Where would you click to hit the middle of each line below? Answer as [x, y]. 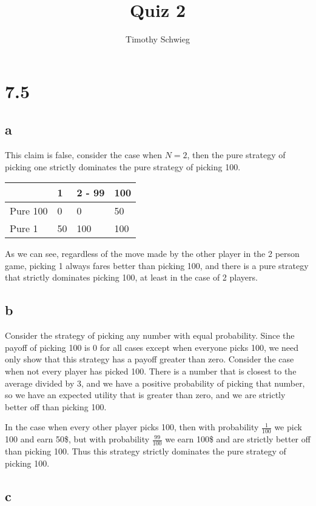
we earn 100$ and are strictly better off [238, 439]
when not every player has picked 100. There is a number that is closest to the [151, 371]
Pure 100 [29, 211]
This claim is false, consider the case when [83, 155]
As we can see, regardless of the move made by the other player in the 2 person [152, 254]
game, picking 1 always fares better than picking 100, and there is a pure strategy [157, 265]
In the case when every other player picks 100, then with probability [132, 427]
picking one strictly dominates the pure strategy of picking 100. [123, 166]
